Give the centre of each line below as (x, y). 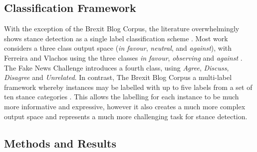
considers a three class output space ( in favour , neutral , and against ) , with (118, 48)
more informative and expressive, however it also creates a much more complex (125, 106)
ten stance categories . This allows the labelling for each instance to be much (122, 97)
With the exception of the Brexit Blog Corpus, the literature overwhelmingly (122, 29)
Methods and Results (60, 143)
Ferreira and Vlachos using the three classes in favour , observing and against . (123, 57)
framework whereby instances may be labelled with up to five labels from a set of (128, 87)
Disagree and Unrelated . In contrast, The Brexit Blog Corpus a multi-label (118, 77)
